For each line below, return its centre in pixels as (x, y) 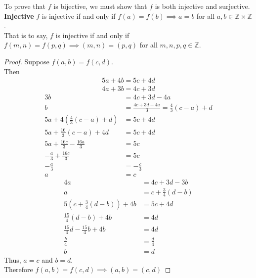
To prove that (25, 6)
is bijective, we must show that (100, 6)
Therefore (19, 269)
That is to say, (26, 35)
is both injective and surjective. (202, 6)
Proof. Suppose (27, 61)
